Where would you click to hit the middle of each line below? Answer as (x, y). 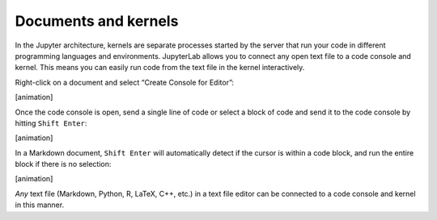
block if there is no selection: (63, 164)
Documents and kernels (97, 21)
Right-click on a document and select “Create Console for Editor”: (125, 82)
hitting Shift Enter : (51, 123)
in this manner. (40, 205)
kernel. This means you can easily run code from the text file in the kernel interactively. (160, 68)
